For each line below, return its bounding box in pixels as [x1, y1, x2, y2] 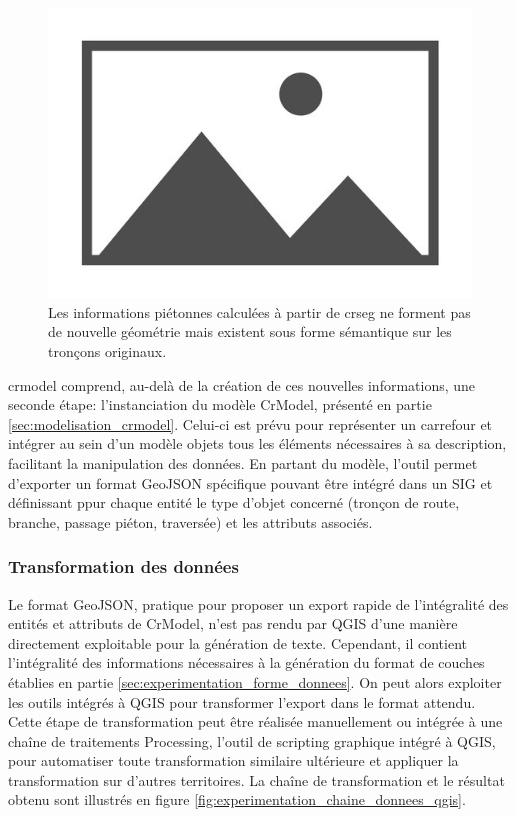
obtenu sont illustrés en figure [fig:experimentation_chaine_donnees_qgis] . [8, 789, 466, 810]
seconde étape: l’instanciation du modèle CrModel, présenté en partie [8, 394, 432, 415]
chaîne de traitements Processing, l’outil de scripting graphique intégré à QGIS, [8, 730, 496, 751]
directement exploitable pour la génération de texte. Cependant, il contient [8, 632, 468, 653]
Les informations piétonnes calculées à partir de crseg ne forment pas [48, 301, 471, 322]
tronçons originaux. [48, 340, 167, 361]
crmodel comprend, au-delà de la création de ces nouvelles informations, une [8, 374, 476, 395]
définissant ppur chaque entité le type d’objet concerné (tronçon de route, [8, 492, 460, 513]
